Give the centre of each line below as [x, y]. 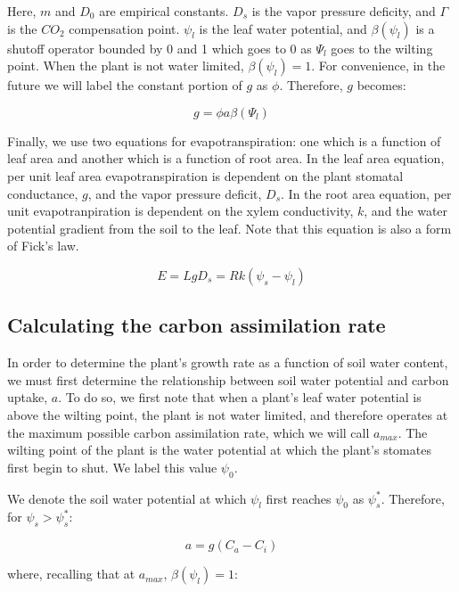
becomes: [381, 85]
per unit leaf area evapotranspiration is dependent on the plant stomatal [205, 175]
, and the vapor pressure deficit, [175, 193]
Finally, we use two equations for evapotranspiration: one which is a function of [224, 140]
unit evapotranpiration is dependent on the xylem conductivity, [180, 211]
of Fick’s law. [43, 246]
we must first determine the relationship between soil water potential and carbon [228, 379]
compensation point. [124, 28]
